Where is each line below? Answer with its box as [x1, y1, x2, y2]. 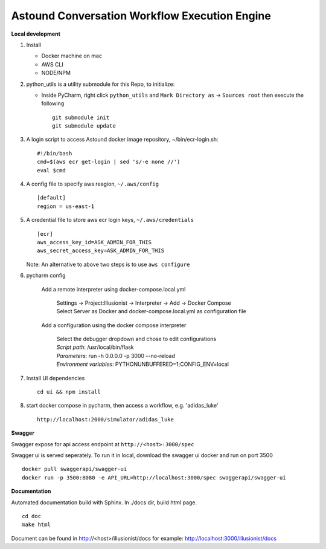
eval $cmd [37, 167, 66, 174]
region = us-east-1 [37, 203, 95, 210]
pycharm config [26, 272, 66, 279]
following [41, 100, 65, 107]
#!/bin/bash [37, 150, 72, 157]
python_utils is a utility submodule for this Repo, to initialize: [26, 80, 175, 88]
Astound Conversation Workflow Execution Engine [11, 9, 271, 22]
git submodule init [52, 114, 110, 121]
